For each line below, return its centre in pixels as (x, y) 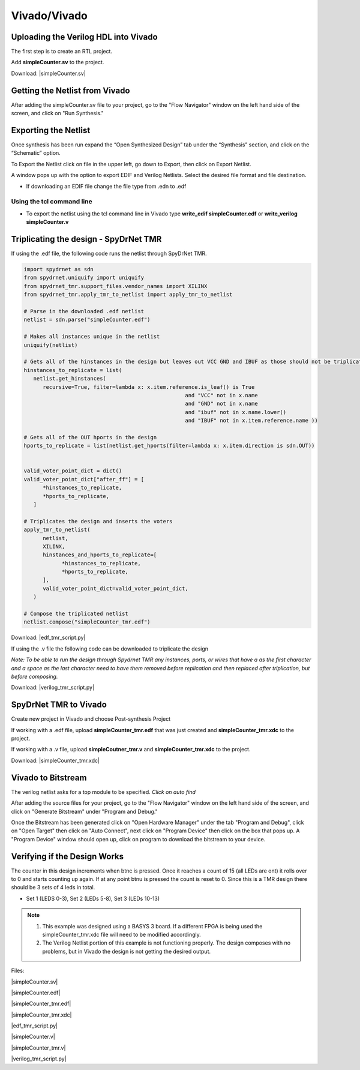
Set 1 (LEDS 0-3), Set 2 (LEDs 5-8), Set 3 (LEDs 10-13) (93, 898)
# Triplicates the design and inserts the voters (98, 521)
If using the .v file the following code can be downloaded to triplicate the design (110, 649)
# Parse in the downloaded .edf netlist (84, 311)
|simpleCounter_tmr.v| (38, 1048)
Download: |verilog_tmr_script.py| (53, 688)
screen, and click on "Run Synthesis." (58, 113)
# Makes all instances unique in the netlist (92, 337)
